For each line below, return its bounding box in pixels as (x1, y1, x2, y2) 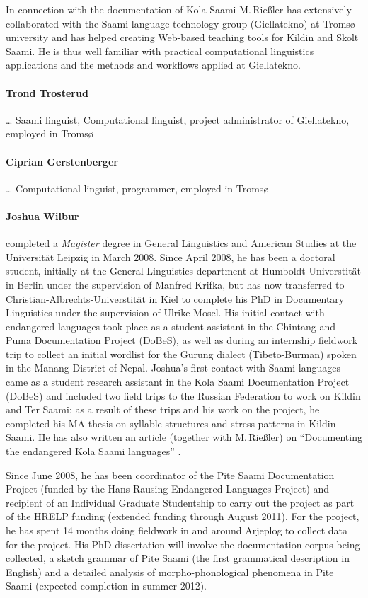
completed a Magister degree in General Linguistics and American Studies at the (6, 236, 357, 251)
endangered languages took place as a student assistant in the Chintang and (6, 318, 336, 333)
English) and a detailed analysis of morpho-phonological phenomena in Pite (6, 564, 334, 579)
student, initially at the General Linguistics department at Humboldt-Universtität (6, 263, 362, 278)
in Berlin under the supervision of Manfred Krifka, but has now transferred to (6, 277, 345, 292)
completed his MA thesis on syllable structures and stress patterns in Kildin (6, 415, 336, 430)
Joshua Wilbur (6, 208, 79, 223)
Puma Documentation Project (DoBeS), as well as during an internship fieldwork (6, 333, 358, 347)
